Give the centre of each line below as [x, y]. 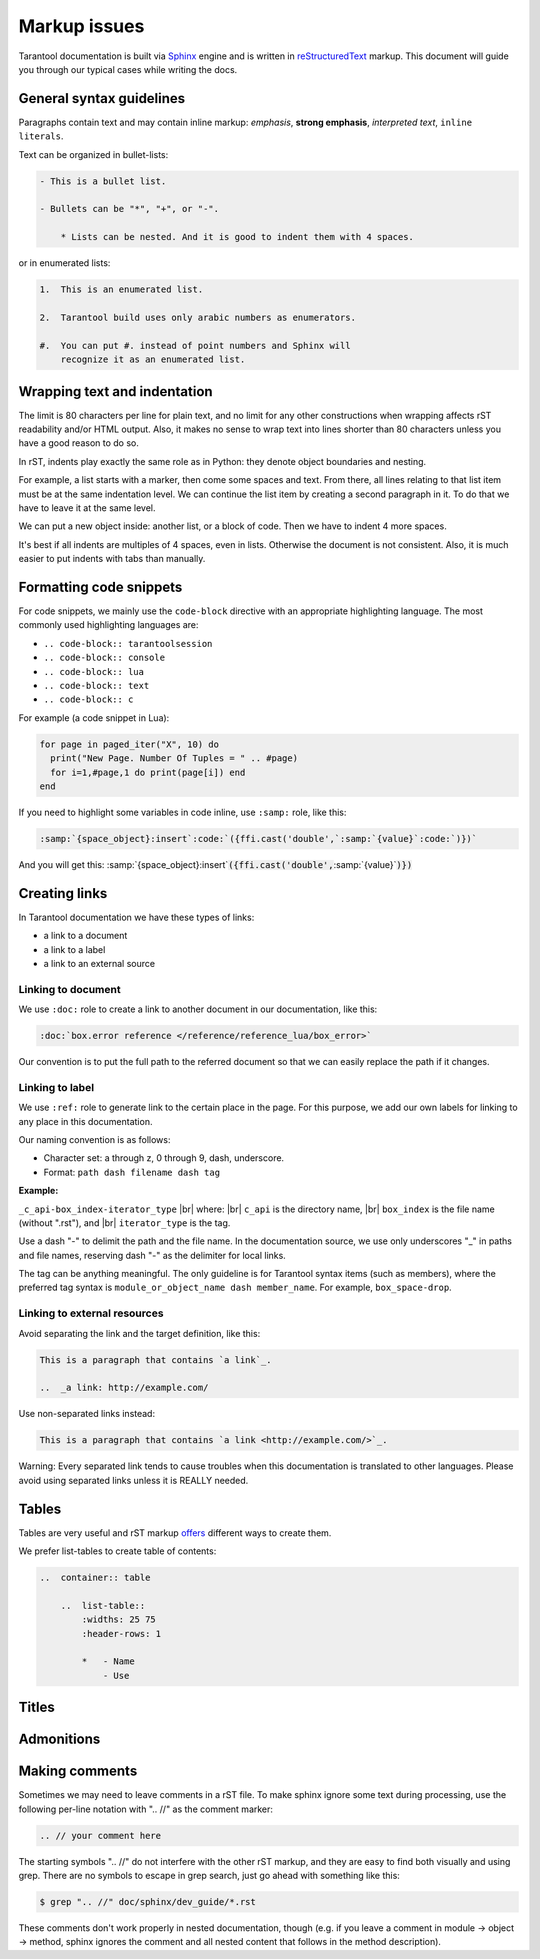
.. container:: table [95, 1578]
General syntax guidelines [102, 98]
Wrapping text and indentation [116, 391]
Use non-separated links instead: [86, 1414]
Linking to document [69, 989]
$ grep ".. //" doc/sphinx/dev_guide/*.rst [148, 1902]
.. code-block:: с [88, 699]
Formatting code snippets [100, 586]
